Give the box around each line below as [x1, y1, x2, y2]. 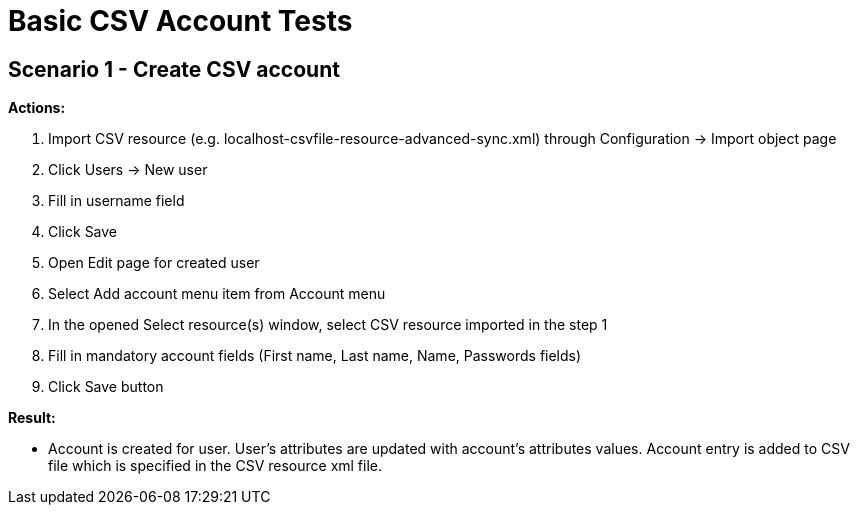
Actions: [8, 99, 66, 117]
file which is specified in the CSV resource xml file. [48, 457, 383, 475]
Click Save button [48, 378, 164, 396]
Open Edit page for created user [48, 254, 260, 272]
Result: [8, 409, 56, 427]
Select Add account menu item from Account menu [48, 285, 386, 303]
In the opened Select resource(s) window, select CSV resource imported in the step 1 [48, 316, 608, 334]
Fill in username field [48, 192, 185, 210]
